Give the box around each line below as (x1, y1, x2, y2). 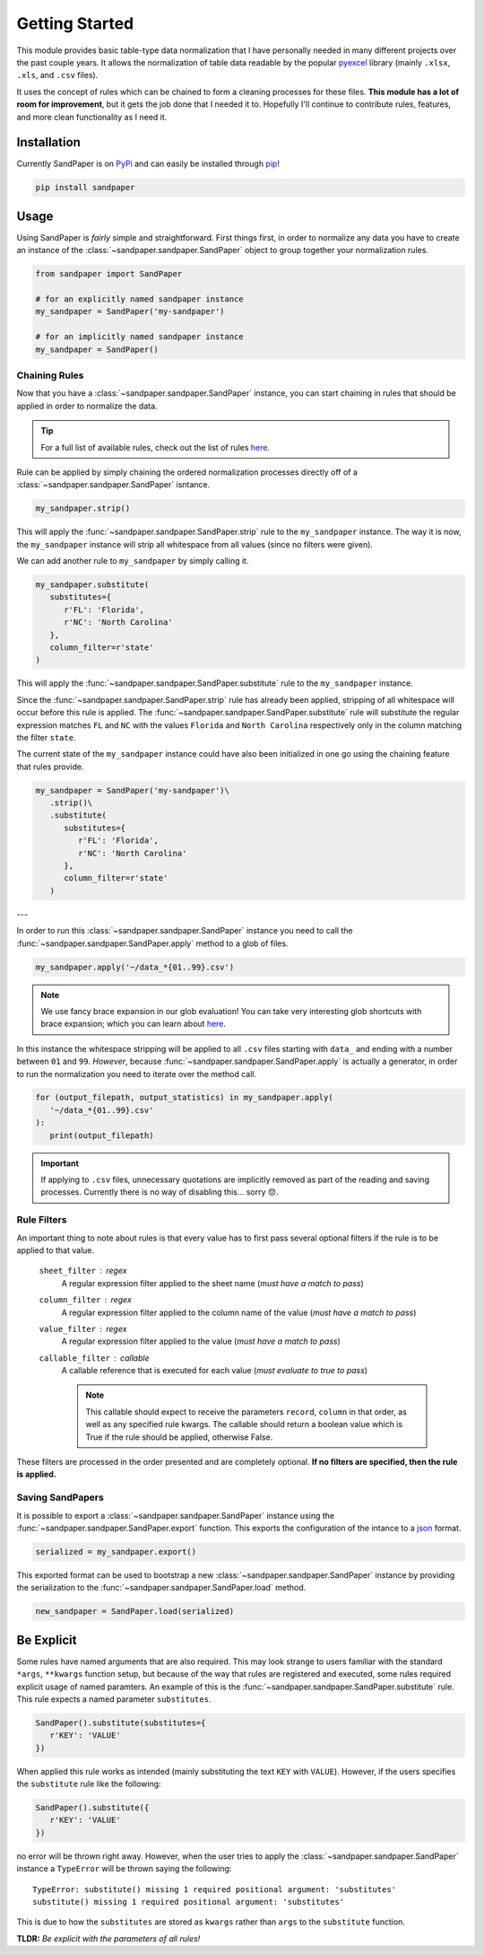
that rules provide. (16, 761, 84, 772)
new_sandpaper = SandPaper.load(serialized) (35, 1607, 235, 1617)
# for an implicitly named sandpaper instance (35, 332, 244, 342)
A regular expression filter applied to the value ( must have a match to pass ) (61, 1336, 341, 1346)
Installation (16, 135, 81, 150)
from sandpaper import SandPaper (35, 269, 183, 279)
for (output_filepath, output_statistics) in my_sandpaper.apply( (35, 1092, 333, 1103)
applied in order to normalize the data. (16, 400, 158, 411)
